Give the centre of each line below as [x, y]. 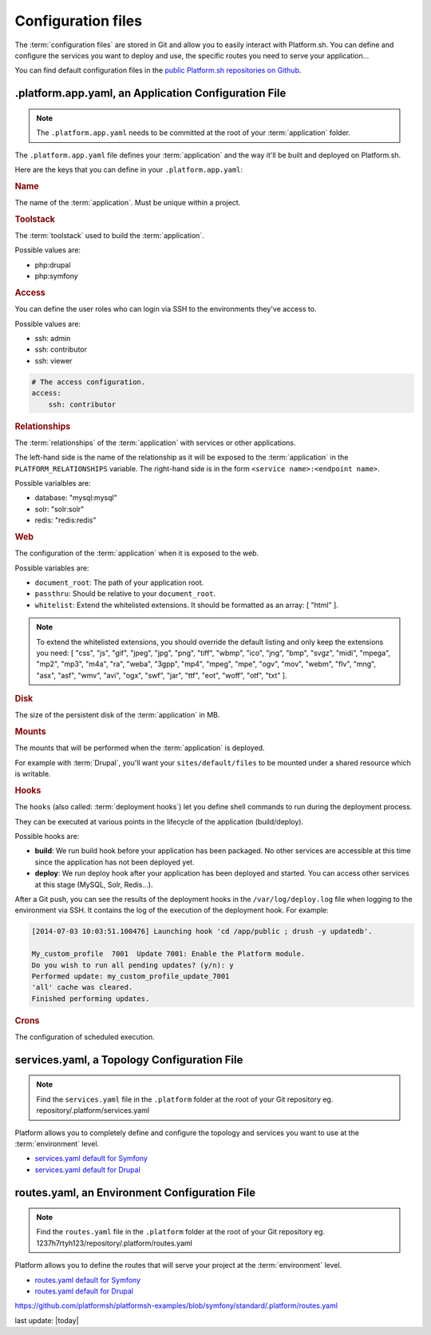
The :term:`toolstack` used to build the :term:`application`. [110, 235]
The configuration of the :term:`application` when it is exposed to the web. [137, 553]
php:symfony [57, 276]
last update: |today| [47, 1320]
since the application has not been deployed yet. [115, 862]
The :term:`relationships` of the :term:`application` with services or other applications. [155, 443]
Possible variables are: [52, 568]
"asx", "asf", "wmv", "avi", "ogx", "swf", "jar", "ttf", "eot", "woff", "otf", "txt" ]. [162, 675]
